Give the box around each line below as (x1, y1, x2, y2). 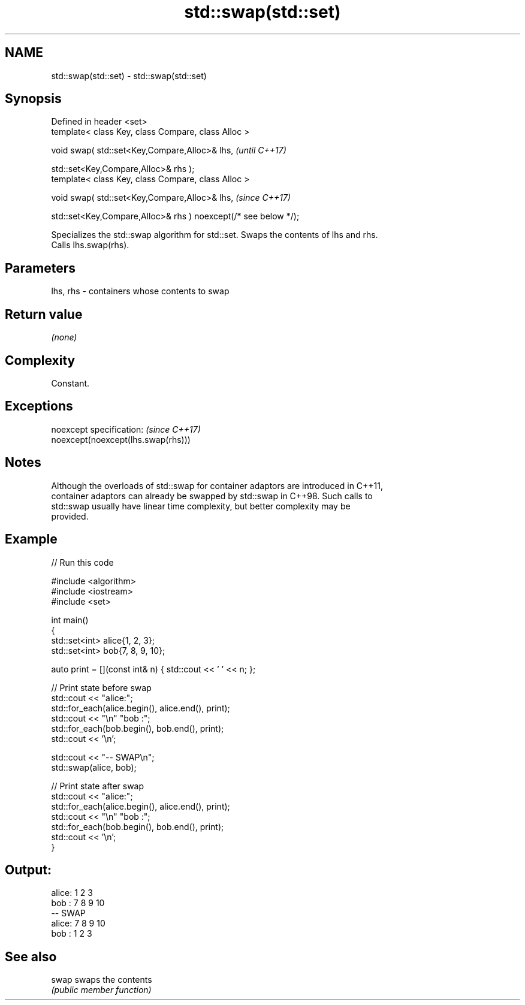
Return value (5, 306, 83, 322)
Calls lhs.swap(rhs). (51, 240, 129, 251)
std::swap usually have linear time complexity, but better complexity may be (51, 500, 351, 511)
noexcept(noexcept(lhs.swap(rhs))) (51, 434, 191, 445)
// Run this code (51, 557, 114, 568)
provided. (51, 511, 89, 521)
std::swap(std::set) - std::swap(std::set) (51, 70, 207, 81)
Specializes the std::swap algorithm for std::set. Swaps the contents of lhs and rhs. (51, 230, 378, 240)
